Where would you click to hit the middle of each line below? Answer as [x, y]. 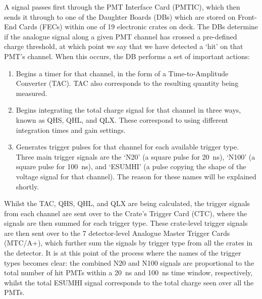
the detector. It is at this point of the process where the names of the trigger [123, 253]
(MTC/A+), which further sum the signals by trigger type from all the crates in [128, 243]
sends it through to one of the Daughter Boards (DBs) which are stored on [120, 16]
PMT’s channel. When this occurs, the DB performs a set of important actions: [127, 56]
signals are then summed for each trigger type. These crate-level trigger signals [126, 223]
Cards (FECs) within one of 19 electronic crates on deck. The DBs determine [139, 27]
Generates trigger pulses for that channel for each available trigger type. [127, 147]
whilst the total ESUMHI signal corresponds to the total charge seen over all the [129, 282]
